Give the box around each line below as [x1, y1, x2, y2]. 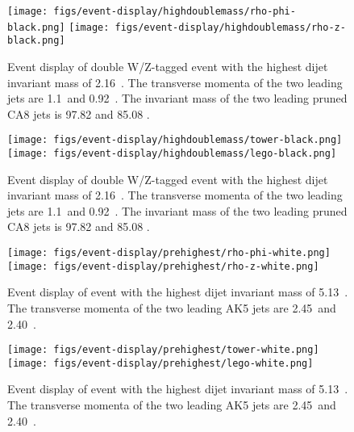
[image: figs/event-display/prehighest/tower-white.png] [7, 344, 319, 356]
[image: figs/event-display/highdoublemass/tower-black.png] [7, 134, 343, 146]
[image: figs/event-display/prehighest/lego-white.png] [7, 357, 314, 369]
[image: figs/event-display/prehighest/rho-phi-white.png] [7, 247, 331, 259]
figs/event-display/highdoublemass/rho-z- [115, 21, 346, 33]
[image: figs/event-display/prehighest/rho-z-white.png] [7, 260, 319, 272]
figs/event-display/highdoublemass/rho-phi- [53, 6, 296, 17]
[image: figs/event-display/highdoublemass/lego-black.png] [7, 148, 337, 159]
